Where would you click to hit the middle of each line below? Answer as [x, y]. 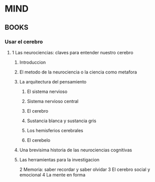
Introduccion [33, 62]
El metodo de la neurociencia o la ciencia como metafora [78, 72]
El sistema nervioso [47, 92]
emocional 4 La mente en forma [52, 174]
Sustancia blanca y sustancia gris [61, 121]
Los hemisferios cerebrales [55, 130]
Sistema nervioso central [53, 101]
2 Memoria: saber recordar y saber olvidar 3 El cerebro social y [85, 169]
